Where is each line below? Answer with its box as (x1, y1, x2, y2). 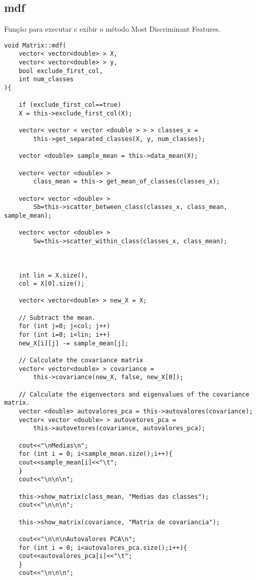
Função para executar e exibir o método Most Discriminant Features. (4, 24, 221, 34)
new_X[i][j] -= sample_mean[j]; (18, 339, 129, 347)
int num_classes (18, 76, 74, 83)
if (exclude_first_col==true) (18, 101, 122, 109)
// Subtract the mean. (18, 314, 96, 321)
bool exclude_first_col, (18, 67, 103, 75)
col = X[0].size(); (18, 280, 85, 288)
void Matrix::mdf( (4, 41, 66, 49)
